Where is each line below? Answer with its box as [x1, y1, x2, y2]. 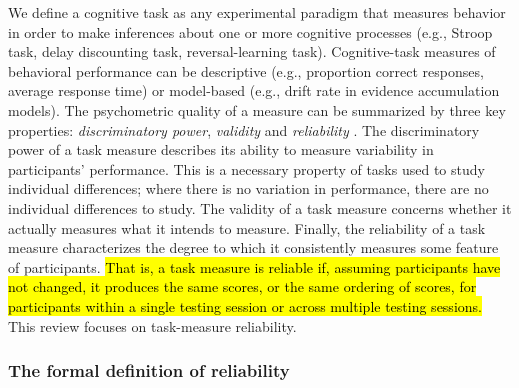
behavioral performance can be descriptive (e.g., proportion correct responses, [8, 60, 484, 81]
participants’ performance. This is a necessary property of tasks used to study [8, 158, 485, 179]
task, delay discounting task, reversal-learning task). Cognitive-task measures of [8, 41, 496, 62]
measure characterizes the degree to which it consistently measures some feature [8, 237, 499, 258]
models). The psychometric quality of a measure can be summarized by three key [8, 99, 506, 120]
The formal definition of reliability [8, 358, 290, 383]
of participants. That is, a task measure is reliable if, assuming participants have [8, 256, 501, 277]
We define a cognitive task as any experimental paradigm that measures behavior [8, 2, 506, 22]
